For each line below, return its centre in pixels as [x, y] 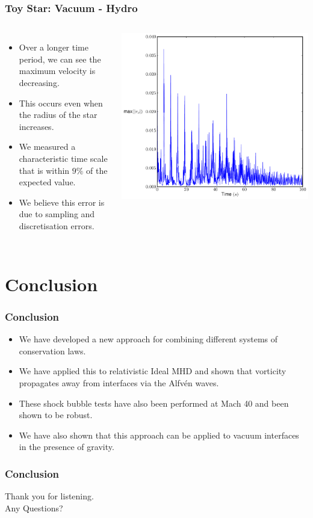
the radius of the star [58, 115]
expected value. [47, 182]
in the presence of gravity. [67, 447]
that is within [44, 170]
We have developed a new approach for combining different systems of [148, 339]
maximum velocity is [57, 71]
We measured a [47, 146]
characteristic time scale [63, 158]
